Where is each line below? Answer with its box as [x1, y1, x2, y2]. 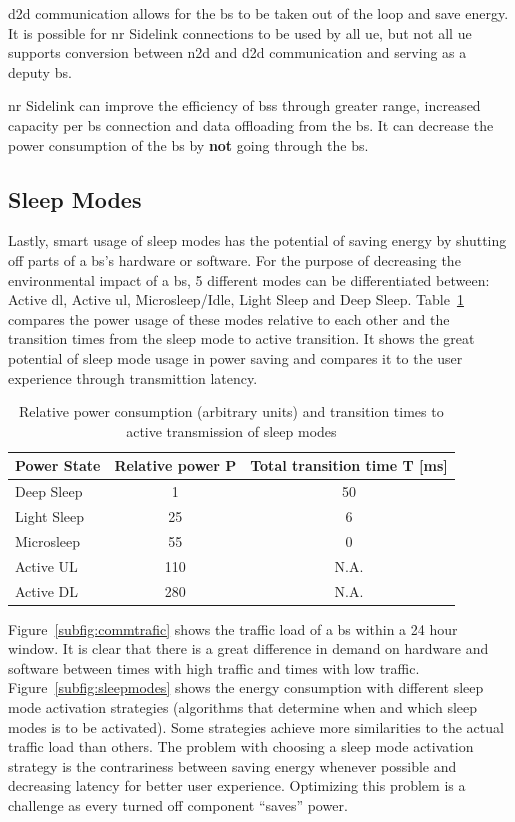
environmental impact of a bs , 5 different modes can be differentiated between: [8, 269, 490, 290]
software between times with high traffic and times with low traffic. [8, 657, 420, 678]
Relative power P [114, 455, 237, 476]
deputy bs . [8, 61, 72, 82]
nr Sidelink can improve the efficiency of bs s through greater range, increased [8, 95, 481, 116]
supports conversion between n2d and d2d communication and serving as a [8, 42, 467, 63]
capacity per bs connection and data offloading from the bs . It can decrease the [8, 114, 494, 135]
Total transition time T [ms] [250, 455, 448, 476]
